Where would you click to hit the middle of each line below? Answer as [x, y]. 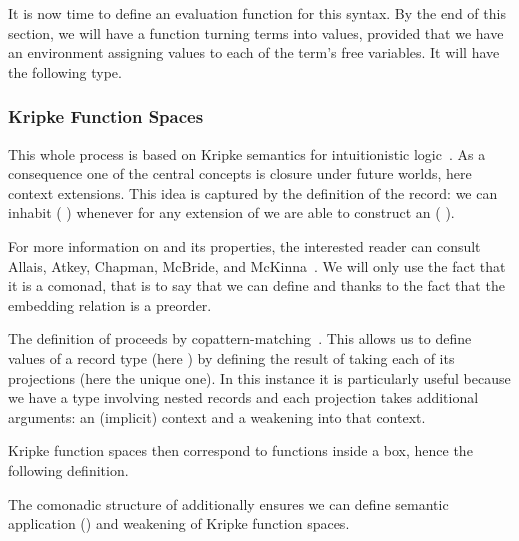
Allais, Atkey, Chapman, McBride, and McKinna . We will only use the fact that [257, 265]
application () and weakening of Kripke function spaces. [179, 523]
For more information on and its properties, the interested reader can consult [244, 245]
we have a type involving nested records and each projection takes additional [243, 397]
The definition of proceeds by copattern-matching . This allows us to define [240, 338]
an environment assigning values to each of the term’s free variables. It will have [254, 52]
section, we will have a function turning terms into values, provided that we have [256, 32]
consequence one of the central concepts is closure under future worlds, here [240, 173]
